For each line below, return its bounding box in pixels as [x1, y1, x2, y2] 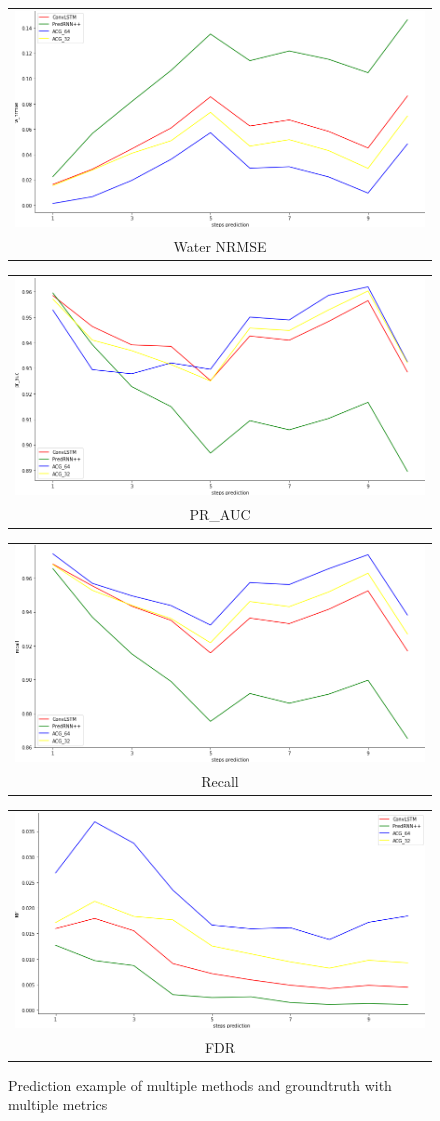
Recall [201, 770, 239, 791]
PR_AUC [189, 503, 251, 524]
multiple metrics [8, 1094, 108, 1115]
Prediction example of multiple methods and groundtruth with [8, 1074, 392, 1095]
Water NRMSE [173, 236, 267, 257]
